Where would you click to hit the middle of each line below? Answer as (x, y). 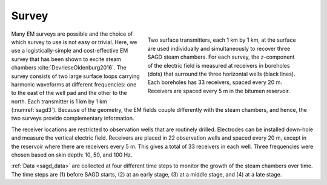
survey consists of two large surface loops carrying (76, 76)
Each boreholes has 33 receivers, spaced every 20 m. (215, 82)
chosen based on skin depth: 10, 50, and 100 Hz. (72, 155)
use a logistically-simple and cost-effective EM (70, 51)
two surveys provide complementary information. (73, 118)
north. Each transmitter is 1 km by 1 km (59, 101)
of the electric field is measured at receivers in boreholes (219, 65)
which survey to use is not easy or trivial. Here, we (74, 42)
